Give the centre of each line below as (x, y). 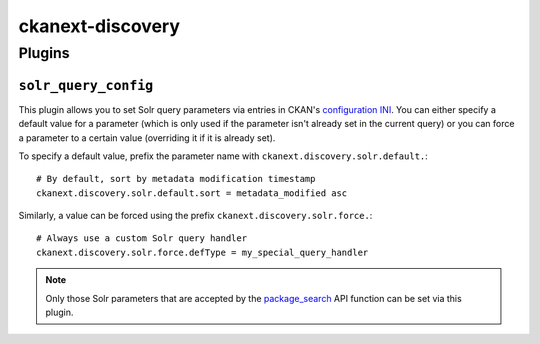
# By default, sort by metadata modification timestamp (176, 179)
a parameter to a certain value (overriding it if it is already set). (147, 137)
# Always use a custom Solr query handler (142, 238)
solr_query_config (86, 85)
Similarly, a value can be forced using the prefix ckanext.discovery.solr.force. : (195, 216)
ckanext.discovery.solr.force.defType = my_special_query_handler (202, 252)
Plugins (44, 53)
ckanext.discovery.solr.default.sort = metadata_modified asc (192, 193)
